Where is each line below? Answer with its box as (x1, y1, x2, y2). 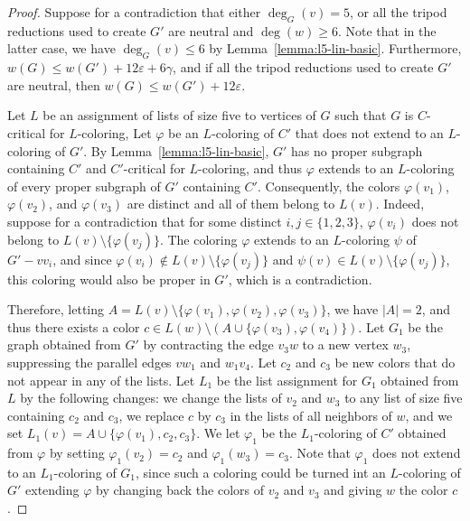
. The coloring (159, 229, 238, 248)
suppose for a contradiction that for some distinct (7, 211, 282, 230)
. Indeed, (375, 194, 425, 213)
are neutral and (168, 21, 254, 40)
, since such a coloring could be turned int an (136, 462, 386, 481)
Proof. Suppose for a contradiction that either (7, 3, 261, 21)
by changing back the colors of (96, 480, 265, 499)
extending (25, 480, 80, 499)
